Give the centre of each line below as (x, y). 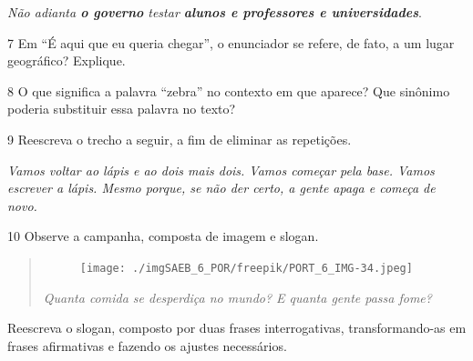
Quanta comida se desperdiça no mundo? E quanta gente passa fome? (237, 297)
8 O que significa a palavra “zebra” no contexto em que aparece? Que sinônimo (229, 90)
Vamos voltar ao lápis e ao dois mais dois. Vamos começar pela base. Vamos (221, 170)
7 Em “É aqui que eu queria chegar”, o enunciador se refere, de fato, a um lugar (231, 42)
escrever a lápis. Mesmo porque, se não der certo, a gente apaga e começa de (221, 188)
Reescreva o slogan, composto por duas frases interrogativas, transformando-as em (237, 328)
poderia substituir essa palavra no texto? (122, 109)
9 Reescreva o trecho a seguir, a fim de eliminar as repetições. (180, 139)
